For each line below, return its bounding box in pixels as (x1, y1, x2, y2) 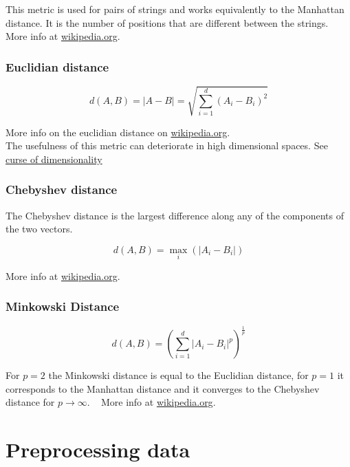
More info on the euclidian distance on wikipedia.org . (6, 124, 230, 139)
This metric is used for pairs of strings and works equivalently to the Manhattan (6, 2, 344, 16)
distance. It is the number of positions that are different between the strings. (6, 15, 329, 30)
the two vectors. (6, 221, 73, 236)
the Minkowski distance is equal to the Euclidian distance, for (48, 368, 309, 382)
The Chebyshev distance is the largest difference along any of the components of (6, 208, 344, 222)
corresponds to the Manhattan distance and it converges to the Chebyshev (6, 381, 320, 395)
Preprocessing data (6, 435, 190, 464)
